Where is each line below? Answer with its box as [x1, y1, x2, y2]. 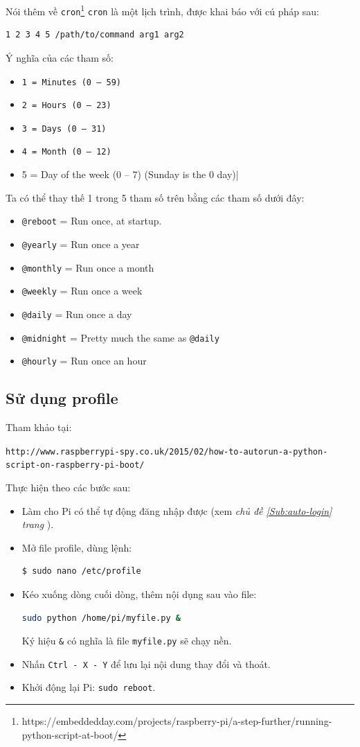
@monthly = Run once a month [21, 260, 154, 274]
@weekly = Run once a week [21, 283, 143, 298]
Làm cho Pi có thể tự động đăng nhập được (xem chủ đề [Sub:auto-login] [21, 503, 332, 518]
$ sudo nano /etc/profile [21, 566, 141, 577]
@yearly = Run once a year [21, 236, 140, 251]
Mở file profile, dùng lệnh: [21, 540, 132, 554]
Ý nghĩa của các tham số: [6, 50, 114, 64]
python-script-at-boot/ [21, 727, 118, 741]
